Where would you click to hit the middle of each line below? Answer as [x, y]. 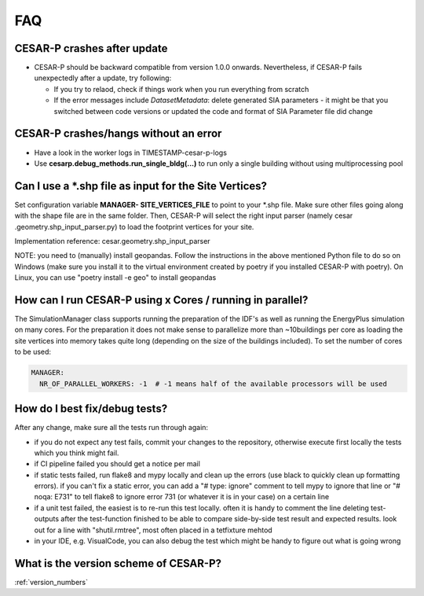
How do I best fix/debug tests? [91, 409]
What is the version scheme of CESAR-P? [118, 563]
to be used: [33, 352]
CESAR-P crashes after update [91, 48]
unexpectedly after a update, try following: [103, 78]
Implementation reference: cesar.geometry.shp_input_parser [113, 241]
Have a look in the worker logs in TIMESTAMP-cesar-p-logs [131, 153]
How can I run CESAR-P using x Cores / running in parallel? [161, 300]
